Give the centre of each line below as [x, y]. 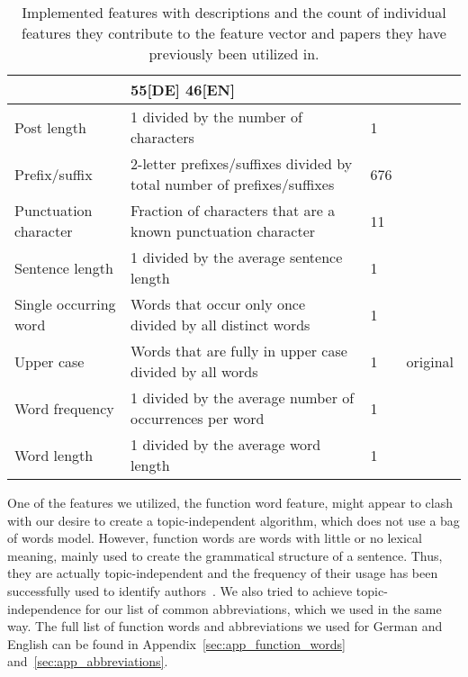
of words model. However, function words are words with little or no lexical [215, 538]
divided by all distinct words [220, 325]
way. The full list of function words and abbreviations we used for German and [225, 626]
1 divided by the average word [226, 444]
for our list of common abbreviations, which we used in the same [263, 608]
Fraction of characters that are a [233, 210]
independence [45, 608]
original [430, 361]
